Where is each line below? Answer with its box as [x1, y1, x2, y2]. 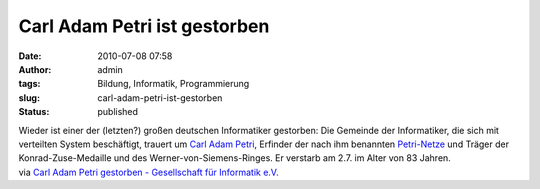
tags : [18, 78, 41, 90]
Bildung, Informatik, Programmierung [97, 78, 250, 90]
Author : [18, 63, 52, 75]
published [97, 106, 139, 118]
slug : [18, 91, 40, 104]
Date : [18, 50, 42, 62]
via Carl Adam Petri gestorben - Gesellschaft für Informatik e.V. [18, 166, 279, 178]
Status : [18, 106, 50, 118]
